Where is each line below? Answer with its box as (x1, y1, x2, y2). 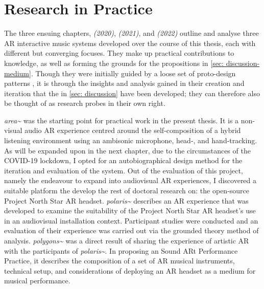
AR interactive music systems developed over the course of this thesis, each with (4, 37, 256, 48)
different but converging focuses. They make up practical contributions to (4, 48, 234, 58)
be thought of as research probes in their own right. (4, 98, 165, 108)
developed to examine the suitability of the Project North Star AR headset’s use (4, 205, 256, 216)
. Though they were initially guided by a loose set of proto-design (31, 68, 236, 78)
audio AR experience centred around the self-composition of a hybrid (25, 125, 241, 136)
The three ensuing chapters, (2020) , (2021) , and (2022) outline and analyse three (4, 28, 259, 38)
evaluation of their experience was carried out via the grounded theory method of (4, 225, 259, 236)
